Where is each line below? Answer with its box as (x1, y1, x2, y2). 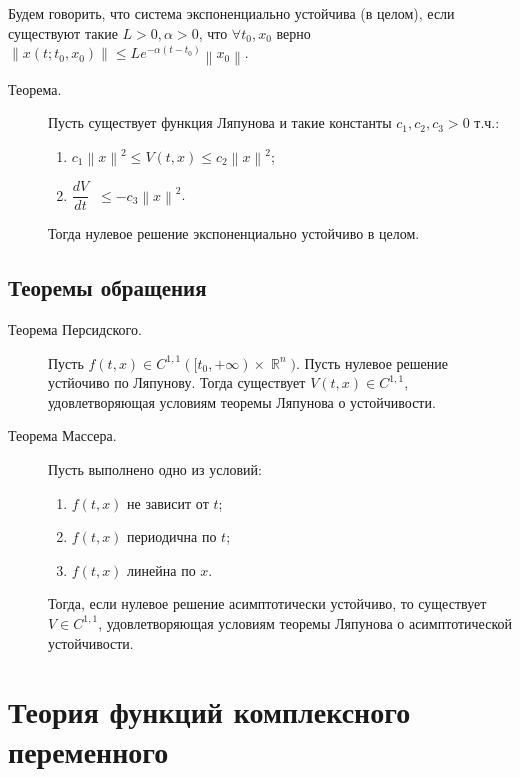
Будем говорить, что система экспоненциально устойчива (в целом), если (8, 3, 455, 23)
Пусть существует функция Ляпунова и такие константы (48, 112, 392, 133)
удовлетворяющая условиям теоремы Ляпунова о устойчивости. (48, 391, 436, 412)
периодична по (127, 526, 217, 547)
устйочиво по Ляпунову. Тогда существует (48, 372, 306, 393)
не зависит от (127, 492, 209, 513)
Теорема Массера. (8, 425, 117, 446)
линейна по (127, 559, 196, 580)
